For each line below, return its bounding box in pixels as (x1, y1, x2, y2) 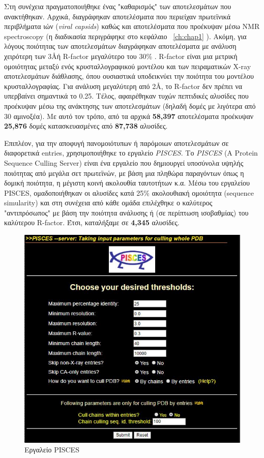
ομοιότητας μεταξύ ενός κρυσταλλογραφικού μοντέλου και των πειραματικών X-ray (4, 60, 251, 71)
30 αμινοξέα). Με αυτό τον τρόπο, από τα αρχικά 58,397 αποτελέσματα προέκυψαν (4, 110, 254, 121)
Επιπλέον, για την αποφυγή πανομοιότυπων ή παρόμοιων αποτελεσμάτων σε (4, 137, 229, 148)
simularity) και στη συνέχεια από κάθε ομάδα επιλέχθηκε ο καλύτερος (4, 197, 213, 208)
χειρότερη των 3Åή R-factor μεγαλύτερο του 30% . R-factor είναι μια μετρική (4, 50, 238, 61)
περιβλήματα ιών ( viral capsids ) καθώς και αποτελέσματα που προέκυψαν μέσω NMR (4, 21, 260, 32)
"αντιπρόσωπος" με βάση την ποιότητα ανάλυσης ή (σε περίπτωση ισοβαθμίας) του (4, 207, 249, 218)
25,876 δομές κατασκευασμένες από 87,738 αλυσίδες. (4, 120, 168, 131)
